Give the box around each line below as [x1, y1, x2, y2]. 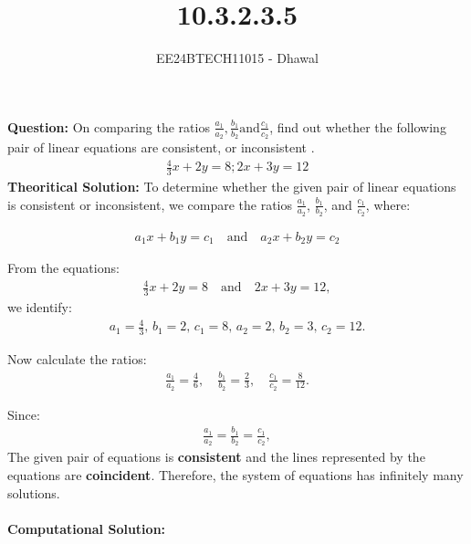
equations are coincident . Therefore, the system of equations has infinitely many [7, 465, 464, 484]
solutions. [7, 483, 60, 502]
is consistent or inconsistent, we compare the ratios [7, 194, 293, 214]
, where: [365, 194, 411, 214]
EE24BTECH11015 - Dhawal [156, 48, 319, 68]
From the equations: [7, 258, 120, 277]
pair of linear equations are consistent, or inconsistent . [7, 137, 315, 156]
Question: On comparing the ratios [7, 117, 210, 136]
